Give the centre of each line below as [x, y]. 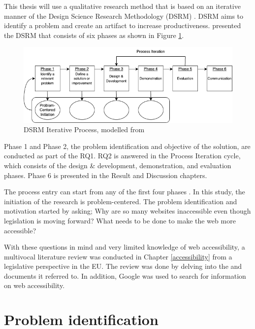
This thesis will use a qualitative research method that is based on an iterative [122, 6]
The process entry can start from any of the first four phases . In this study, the [125, 192]
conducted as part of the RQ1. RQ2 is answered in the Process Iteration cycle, [122, 156]
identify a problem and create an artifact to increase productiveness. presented [123, 25]
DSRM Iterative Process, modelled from [84, 129]
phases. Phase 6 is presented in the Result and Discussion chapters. [106, 175]
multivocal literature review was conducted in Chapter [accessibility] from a [118, 256]
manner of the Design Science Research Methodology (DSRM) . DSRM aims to [124, 16]
